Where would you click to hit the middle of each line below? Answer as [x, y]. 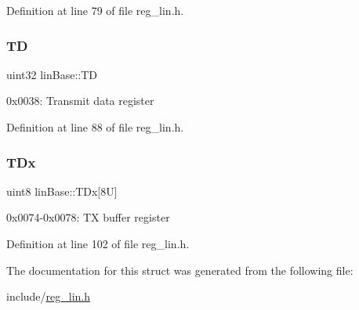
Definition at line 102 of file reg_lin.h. [98, 243]
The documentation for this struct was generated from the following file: [180, 270]
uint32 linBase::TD [52, 74]
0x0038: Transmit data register [80, 101]
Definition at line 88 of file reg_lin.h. [95, 127]
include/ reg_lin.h [49, 296]
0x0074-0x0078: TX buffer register [88, 217]
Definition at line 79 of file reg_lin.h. [95, 10]
